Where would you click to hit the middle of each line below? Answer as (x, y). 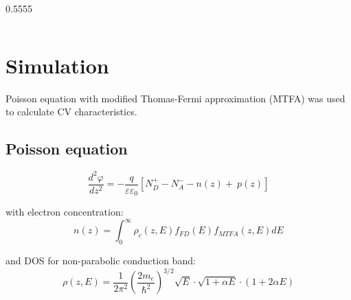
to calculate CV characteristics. (71, 112)
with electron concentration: (65, 212)
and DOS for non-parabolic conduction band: (101, 261)
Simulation (57, 65)
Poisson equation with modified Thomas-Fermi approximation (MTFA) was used (175, 98)
